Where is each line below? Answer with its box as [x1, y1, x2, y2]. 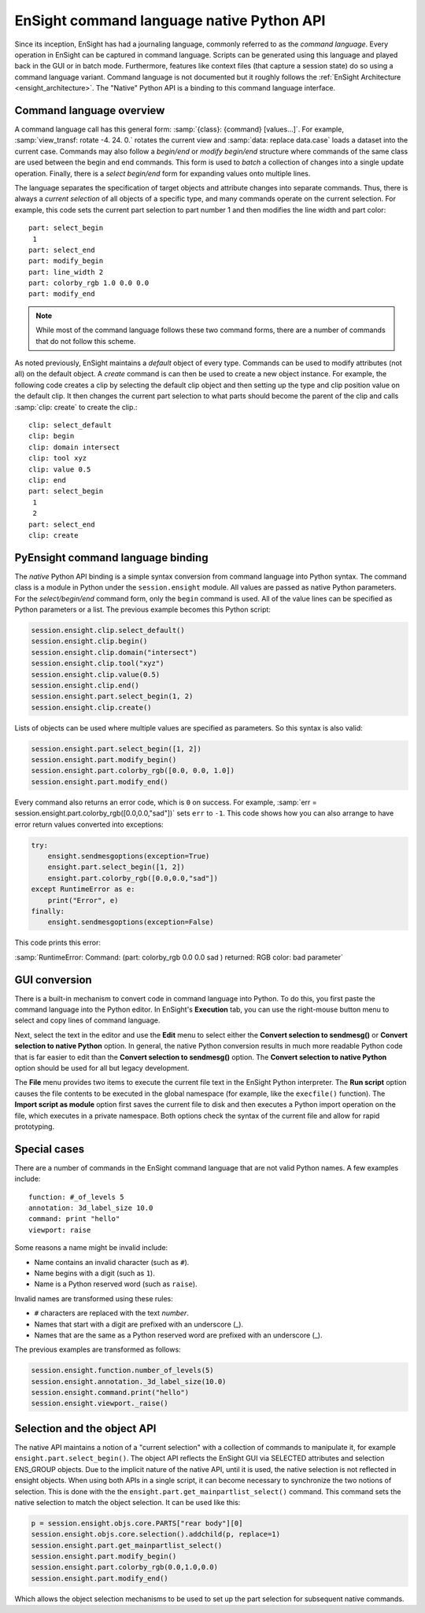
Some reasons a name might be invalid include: [14, 1243, 168, 1252]
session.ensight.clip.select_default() [31, 626, 185, 634]
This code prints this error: [14, 938, 102, 948]
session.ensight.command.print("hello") [31, 1388, 189, 1397]
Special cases [14, 1142, 85, 1156]
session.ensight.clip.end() [31, 681, 139, 690]
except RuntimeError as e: [31, 885, 135, 893]
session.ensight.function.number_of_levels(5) [31, 1366, 214, 1375]
